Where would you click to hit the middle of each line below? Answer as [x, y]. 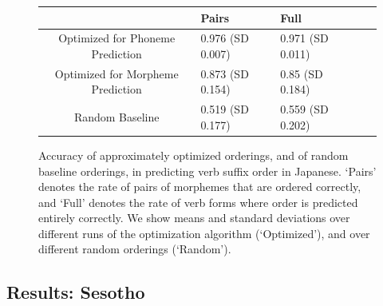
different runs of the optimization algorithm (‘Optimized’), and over [204, 233]
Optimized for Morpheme [116, 73]
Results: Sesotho [76, 292]
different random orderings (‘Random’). [135, 249]
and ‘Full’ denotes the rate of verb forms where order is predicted [198, 202]
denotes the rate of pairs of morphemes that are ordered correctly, [200, 187]
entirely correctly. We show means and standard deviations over [194, 218]
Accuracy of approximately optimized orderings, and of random [193, 155]
